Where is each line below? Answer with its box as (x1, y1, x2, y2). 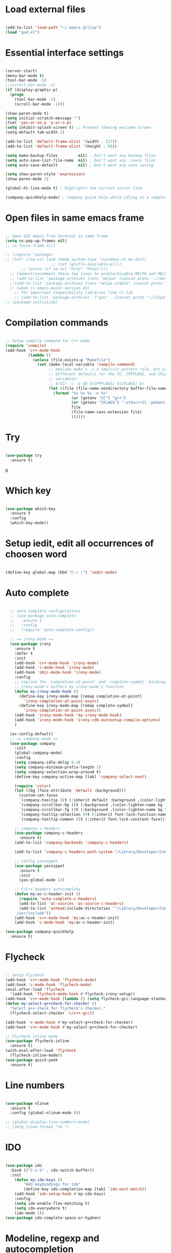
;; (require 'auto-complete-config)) (10, 628, 95, 633)
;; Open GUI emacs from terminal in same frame (5, 234, 108, 239)
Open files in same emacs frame (5, 212, 144, 224)
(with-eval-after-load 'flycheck (5, 1048, 76, 1053)
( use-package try (5, 453, 42, 458)
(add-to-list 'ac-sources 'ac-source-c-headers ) (18, 901, 124, 906)
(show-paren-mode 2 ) (5, 176, 49, 182)
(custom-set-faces (18, 793, 58, 798)
